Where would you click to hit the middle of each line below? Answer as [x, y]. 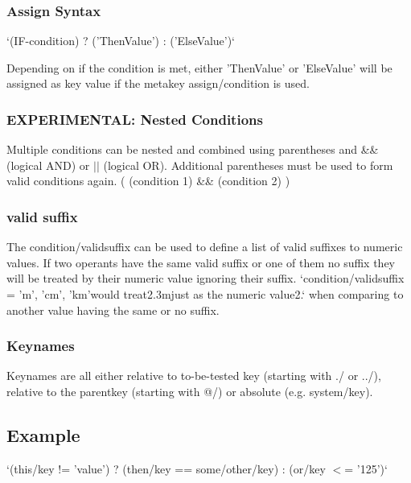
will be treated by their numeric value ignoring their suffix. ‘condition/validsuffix [205, 278]
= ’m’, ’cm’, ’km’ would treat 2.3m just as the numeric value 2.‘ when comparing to [205, 294]
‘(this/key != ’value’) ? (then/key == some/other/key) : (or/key [166, 468]
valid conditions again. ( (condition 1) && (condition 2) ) [148, 181]
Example [43, 434]
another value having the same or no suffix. [113, 310]
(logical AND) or [48, 165]
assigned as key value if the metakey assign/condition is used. [158, 83]
